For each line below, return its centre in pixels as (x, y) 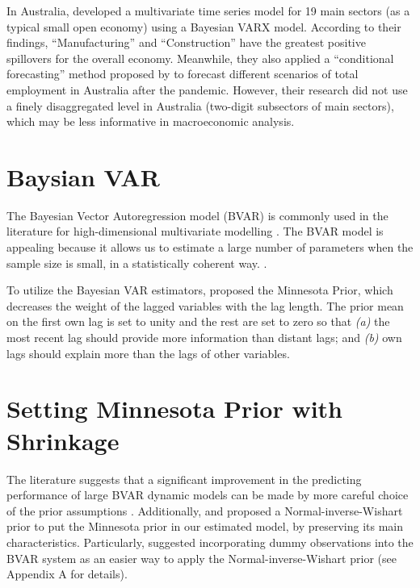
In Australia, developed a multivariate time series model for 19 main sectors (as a (208, 10)
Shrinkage (63, 440)
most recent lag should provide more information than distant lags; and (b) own (204, 338)
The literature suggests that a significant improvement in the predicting (184, 479)
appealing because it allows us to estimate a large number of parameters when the (210, 247)
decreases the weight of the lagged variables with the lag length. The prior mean (205, 305)
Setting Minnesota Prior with (174, 409)
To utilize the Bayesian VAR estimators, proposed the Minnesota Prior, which (200, 290)
